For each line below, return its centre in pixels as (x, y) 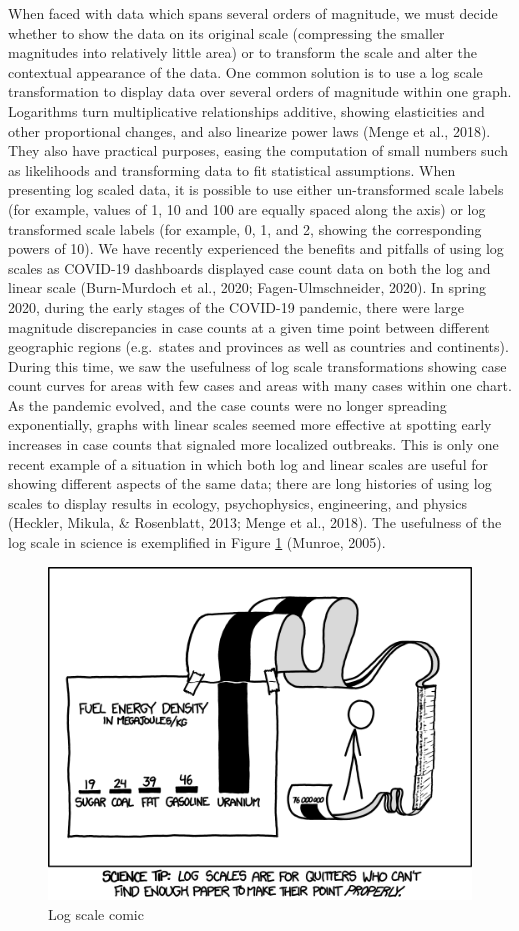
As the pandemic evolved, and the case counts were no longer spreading (227, 404)
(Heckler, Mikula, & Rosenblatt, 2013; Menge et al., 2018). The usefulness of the (255, 522)
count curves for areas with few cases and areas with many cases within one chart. (260, 385)
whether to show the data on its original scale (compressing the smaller (226, 32)
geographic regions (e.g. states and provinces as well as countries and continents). (258, 346)
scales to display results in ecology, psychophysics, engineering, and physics (237, 502)
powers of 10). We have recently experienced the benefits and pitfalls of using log (256, 248)
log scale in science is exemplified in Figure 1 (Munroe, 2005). (197, 542)
